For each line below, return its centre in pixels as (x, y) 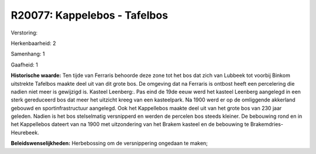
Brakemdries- (267, 124)
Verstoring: (24, 33)
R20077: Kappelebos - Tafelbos (90, 15)
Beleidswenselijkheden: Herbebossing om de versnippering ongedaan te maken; (109, 143)
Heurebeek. (25, 132)
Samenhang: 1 (28, 54)
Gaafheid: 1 (24, 65)
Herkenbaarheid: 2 (33, 43)
